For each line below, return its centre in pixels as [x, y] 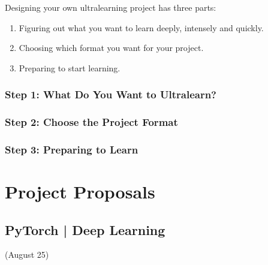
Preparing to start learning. [70, 67]
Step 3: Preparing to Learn [72, 149]
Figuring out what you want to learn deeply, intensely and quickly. [141, 27]
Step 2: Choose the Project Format [91, 122]
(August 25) [27, 255]
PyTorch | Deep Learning [85, 229]
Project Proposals [80, 192]
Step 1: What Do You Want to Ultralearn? [111, 94]
